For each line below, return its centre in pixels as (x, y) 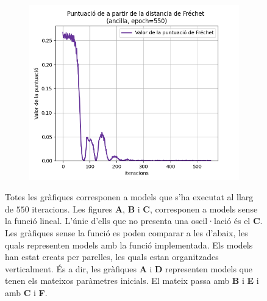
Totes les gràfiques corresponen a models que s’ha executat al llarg (129, 197)
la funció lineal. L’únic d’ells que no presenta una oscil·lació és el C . (134, 221)
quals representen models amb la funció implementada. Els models (129, 245)
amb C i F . (26, 292)
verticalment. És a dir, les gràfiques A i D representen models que (129, 268)
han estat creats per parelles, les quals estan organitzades (112, 257)
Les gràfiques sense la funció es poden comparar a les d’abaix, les (126, 233)
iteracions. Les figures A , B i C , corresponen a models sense (145, 209)
